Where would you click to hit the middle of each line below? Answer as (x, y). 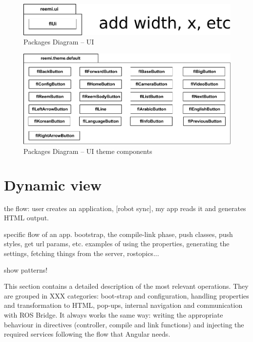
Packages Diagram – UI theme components (88, 151)
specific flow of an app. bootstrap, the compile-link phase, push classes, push (118, 234)
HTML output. (26, 218)
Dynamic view (53, 184)
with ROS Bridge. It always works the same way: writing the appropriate (114, 315)
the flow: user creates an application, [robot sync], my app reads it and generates (125, 208)
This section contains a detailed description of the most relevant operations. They (126, 286)
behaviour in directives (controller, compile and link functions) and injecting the (124, 324)
